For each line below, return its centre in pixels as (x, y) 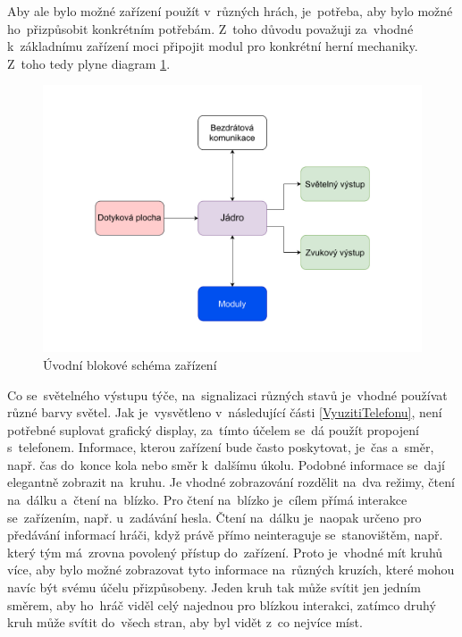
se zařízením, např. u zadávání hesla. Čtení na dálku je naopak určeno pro (214, 517)
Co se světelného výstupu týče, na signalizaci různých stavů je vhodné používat (227, 394)
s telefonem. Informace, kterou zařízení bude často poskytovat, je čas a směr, (221, 447)
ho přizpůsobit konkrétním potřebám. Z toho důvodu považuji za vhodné (210, 28)
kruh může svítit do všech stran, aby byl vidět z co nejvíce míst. (185, 622)
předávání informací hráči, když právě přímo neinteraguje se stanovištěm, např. (225, 535)
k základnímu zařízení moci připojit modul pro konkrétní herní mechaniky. (213, 46)
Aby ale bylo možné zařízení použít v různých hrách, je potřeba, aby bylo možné (230, 11)
